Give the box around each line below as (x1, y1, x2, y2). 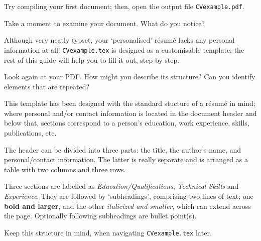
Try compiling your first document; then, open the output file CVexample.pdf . (4, 1, 244, 11)
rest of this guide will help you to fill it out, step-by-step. (4, 54, 180, 65)
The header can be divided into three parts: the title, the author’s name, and (4, 144, 241, 155)
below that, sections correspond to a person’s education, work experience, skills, (4, 117, 249, 128)
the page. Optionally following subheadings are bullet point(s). (4, 210, 197, 221)
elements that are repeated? (4, 81, 90, 91)
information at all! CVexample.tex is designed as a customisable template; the (4, 44, 244, 55)
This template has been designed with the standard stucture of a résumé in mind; (4, 98, 255, 108)
